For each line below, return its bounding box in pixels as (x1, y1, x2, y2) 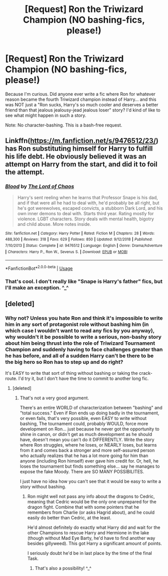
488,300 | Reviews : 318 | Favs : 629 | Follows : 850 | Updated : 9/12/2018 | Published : (5, 237, 153, 242)
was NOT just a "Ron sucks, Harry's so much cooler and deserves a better (5, 101, 158, 107)
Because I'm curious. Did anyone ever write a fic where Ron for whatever (5, 91, 156, 97)
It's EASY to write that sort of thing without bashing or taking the (5, 370, 138, 376)
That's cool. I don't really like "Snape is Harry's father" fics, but (5, 277, 163, 284)
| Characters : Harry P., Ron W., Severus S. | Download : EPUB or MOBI (5, 249, 127, 254)
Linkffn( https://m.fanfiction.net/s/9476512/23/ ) (5, 136, 158, 145)
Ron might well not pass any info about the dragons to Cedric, (27, 493, 155, 499)
